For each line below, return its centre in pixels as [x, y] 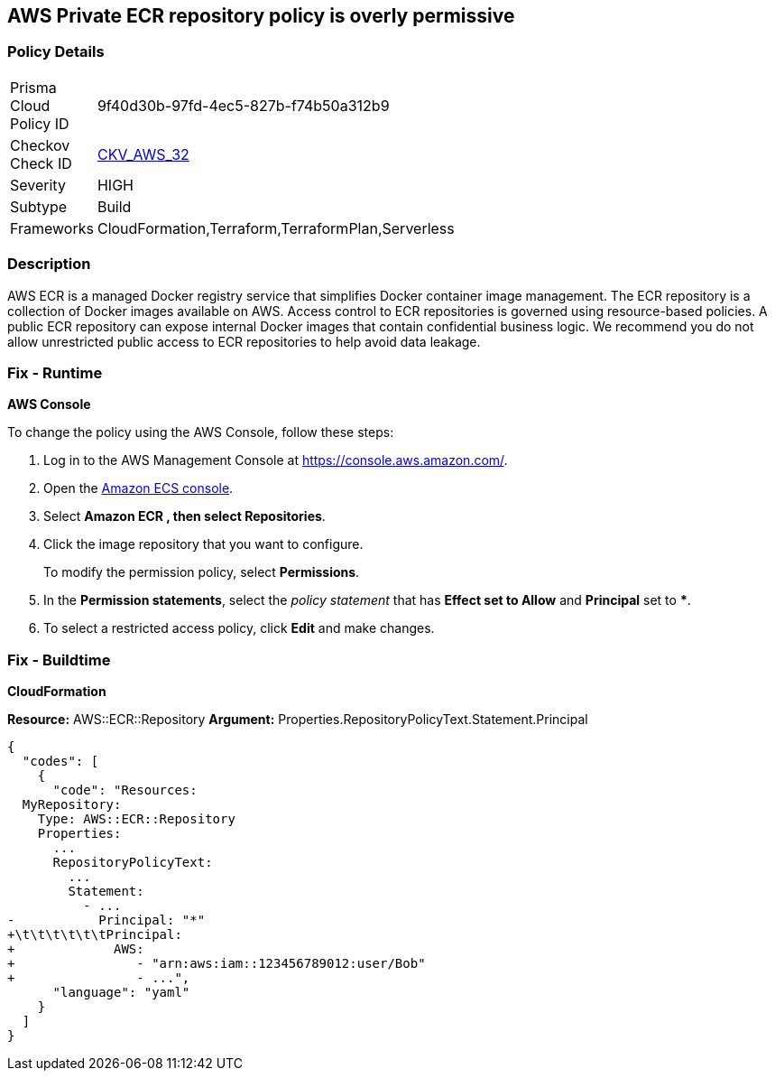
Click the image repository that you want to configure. [203, 544]
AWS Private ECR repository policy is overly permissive [261, 16]
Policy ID [40, 123]
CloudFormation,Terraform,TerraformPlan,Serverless [276, 228]
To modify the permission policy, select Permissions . [202, 572]
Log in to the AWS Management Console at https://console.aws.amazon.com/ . [276, 460]
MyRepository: [72, 805]
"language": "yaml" [121, 993]
